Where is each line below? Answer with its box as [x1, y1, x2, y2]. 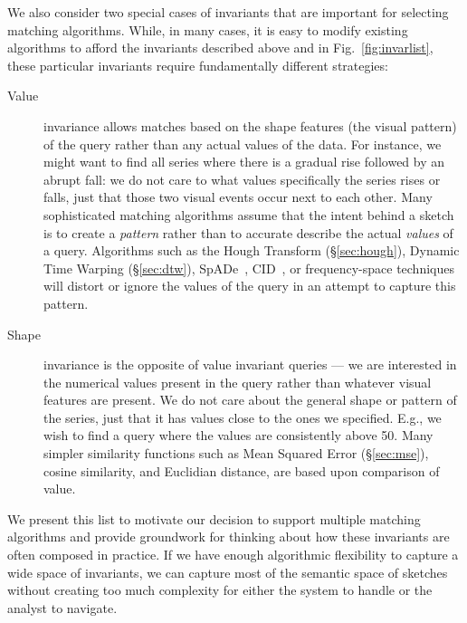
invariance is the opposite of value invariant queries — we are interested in [43, 355, 457, 374]
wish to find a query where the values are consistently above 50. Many [43, 426, 434, 445]
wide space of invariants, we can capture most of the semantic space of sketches [7, 562, 448, 581]
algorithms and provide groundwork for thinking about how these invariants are [7, 527, 450, 546]
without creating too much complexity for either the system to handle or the [7, 580, 433, 599]
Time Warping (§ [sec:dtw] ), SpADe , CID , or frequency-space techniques [43, 258, 454, 277]
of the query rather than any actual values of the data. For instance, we [43, 134, 442, 153]
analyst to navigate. [7, 598, 118, 617]
